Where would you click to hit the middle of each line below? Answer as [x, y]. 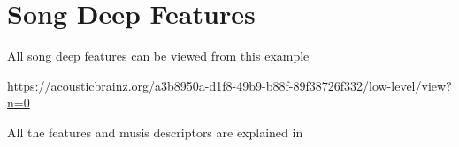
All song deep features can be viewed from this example [158, 56]
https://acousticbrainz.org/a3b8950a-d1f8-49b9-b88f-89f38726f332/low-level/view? [229, 85]
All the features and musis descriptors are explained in [155, 132]
